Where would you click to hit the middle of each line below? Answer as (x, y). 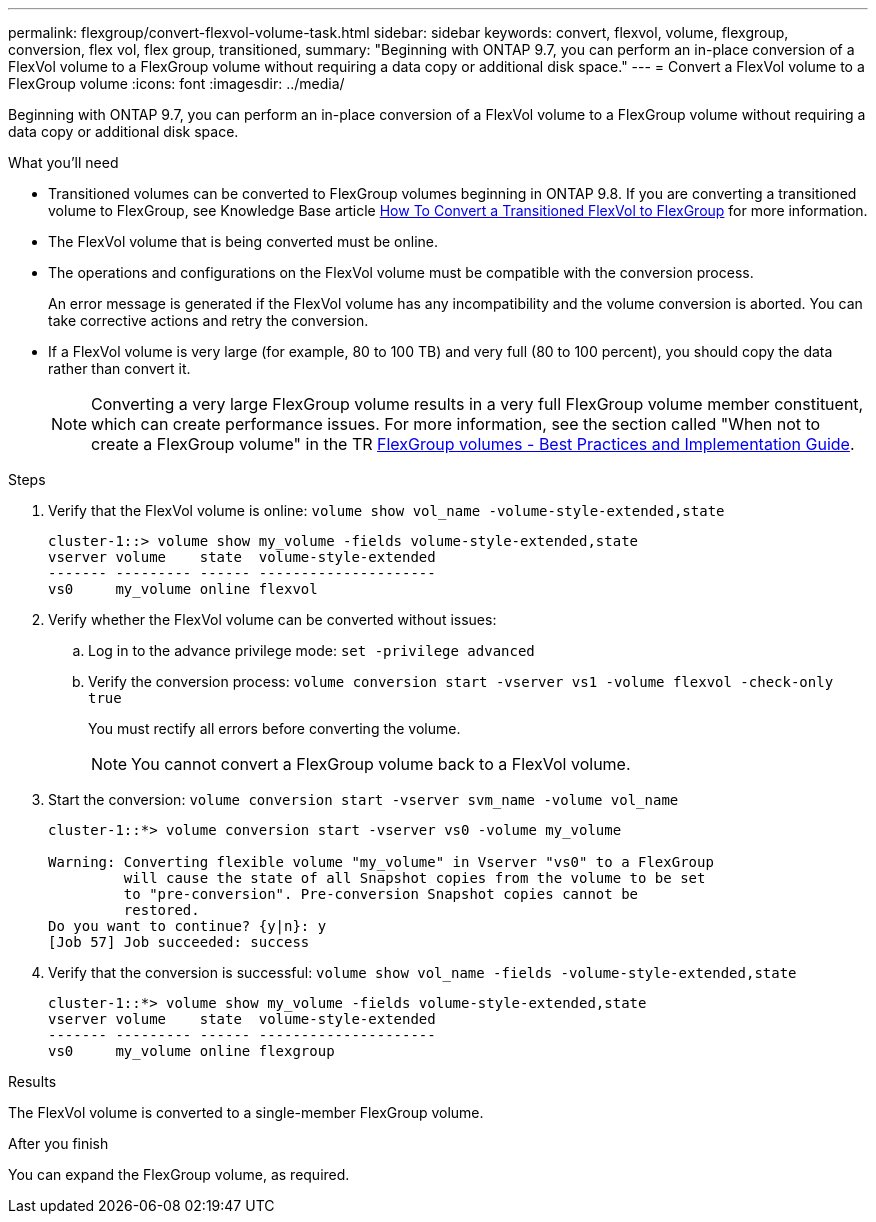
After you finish (58, 1143)
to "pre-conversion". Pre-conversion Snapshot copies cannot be (381, 894)
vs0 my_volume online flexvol (183, 589)
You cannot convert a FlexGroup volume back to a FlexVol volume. (381, 764)
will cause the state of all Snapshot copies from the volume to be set (414, 878)
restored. (161, 910)
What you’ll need (63, 162)
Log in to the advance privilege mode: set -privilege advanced (311, 650)
